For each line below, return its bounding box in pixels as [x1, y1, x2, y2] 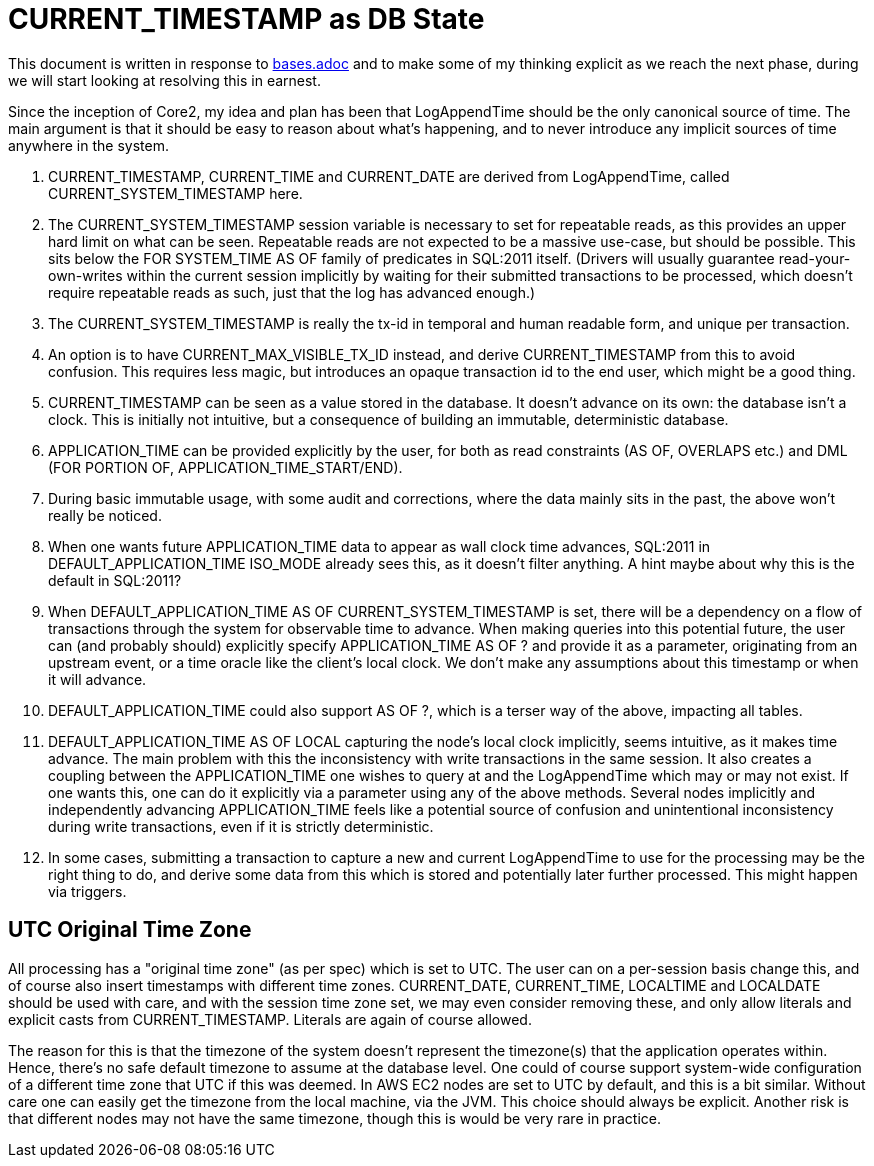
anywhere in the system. [8, 136, 169, 154]
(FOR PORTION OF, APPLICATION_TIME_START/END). [48, 458, 403, 476]
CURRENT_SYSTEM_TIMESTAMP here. [48, 184, 303, 202]
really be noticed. [48, 506, 162, 524]
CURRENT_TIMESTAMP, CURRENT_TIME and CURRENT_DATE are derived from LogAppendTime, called [48, 167, 730, 185]
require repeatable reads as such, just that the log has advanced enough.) [48, 283, 536, 301]
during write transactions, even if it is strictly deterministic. [48, 817, 434, 835]
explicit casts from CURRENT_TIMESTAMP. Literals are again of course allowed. [8, 1010, 532, 1028]
